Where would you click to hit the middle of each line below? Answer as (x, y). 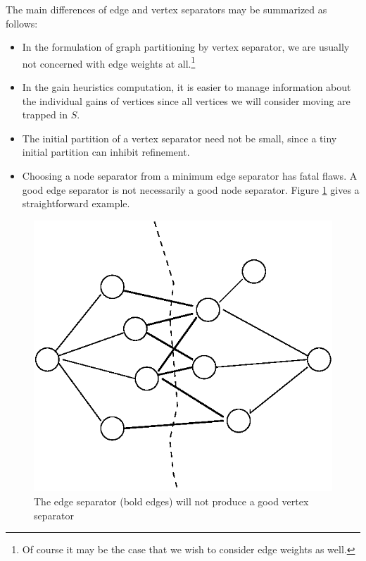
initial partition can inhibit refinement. (106, 152)
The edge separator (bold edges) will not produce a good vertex (171, 501)
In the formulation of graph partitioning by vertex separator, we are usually (186, 47)
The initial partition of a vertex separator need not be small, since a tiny (179, 138)
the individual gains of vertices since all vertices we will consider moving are (186, 100)
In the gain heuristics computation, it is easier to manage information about (187, 87)
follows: (22, 23)
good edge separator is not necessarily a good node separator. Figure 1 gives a (191, 189)
